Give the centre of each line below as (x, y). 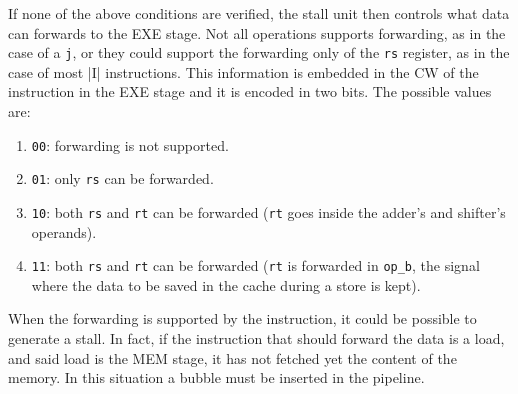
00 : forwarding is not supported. (130, 144)
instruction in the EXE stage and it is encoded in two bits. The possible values (250, 91)
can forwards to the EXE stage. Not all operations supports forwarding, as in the (257, 32)
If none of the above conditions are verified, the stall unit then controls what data (259, 13)
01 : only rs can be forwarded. (122, 178)
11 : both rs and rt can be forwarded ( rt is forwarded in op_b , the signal (255, 265)
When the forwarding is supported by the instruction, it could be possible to (242, 318)
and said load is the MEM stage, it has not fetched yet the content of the (232, 357)
